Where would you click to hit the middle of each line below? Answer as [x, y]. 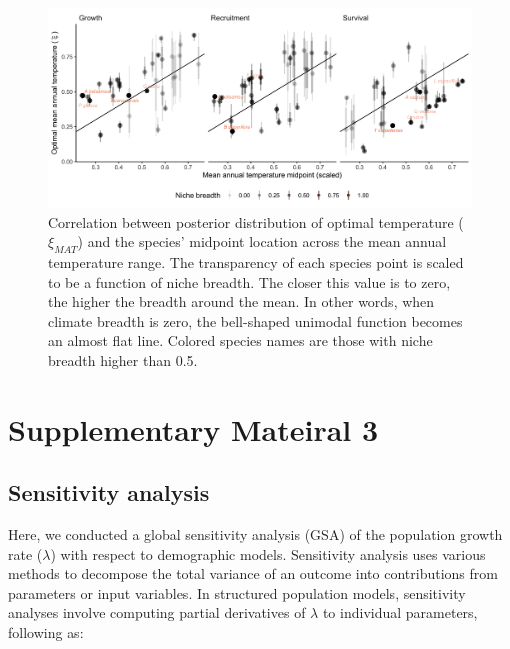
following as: [46, 632]
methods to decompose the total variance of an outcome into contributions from [253, 573]
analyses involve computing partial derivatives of [157, 612]
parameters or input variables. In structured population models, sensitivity [237, 592]
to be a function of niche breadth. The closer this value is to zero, [249, 281]
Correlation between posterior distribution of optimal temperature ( [256, 221]
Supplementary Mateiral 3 [193, 428]
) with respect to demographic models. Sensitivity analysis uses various [268, 553]
